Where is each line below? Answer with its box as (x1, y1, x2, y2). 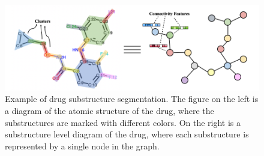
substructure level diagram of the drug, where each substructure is (5, 128, 249, 140)
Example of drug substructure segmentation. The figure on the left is (5, 92, 259, 105)
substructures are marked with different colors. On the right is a (5, 116, 241, 128)
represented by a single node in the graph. (5, 139, 160, 152)
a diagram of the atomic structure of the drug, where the (5, 104, 214, 117)
